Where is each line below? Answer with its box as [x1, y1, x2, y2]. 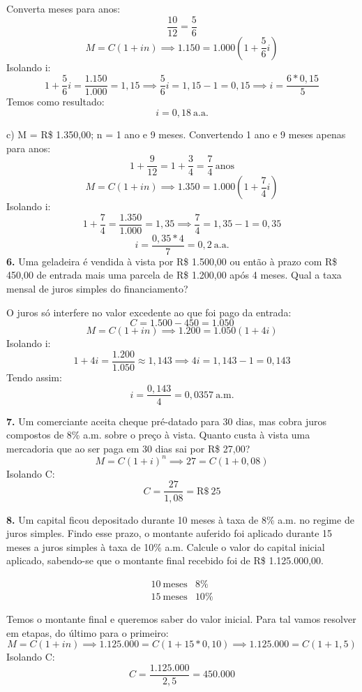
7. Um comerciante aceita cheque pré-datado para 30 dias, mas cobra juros [6, 413, 326, 428]
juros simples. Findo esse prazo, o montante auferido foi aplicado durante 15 [6, 526, 333, 540]
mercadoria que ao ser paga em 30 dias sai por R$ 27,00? [6, 441, 250, 455]
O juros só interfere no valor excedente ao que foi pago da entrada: [6, 304, 292, 319]
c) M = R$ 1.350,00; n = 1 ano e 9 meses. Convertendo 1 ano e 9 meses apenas [6, 126, 346, 141]
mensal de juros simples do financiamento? [6, 281, 188, 296]
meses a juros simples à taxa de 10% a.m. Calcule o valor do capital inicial [6, 539, 325, 554]
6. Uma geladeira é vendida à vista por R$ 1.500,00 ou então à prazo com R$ [6, 253, 338, 268]
